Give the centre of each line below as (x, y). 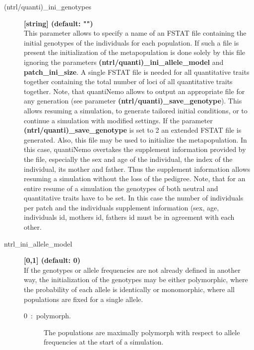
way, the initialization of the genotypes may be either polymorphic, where (136, 279)
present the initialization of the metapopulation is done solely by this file (135, 52)
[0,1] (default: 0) (52, 260)
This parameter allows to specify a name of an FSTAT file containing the (135, 33)
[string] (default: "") (59, 23)
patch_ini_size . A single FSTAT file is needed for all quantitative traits (137, 72)
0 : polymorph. (47, 316)
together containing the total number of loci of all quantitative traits (128, 81)
